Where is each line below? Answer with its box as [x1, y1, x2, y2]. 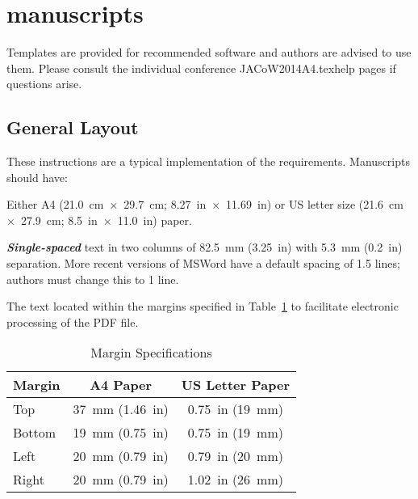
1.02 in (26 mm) [187, 470, 283, 489]
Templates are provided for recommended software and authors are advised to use [6, 44, 412, 61]
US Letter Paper [181, 375, 290, 395]
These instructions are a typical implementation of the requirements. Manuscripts [6, 153, 410, 170]
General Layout [6, 115, 139, 140]
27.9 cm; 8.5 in [20, 211, 98, 228]
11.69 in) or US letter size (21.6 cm [226, 196, 403, 213]
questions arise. [6, 75, 82, 92]
